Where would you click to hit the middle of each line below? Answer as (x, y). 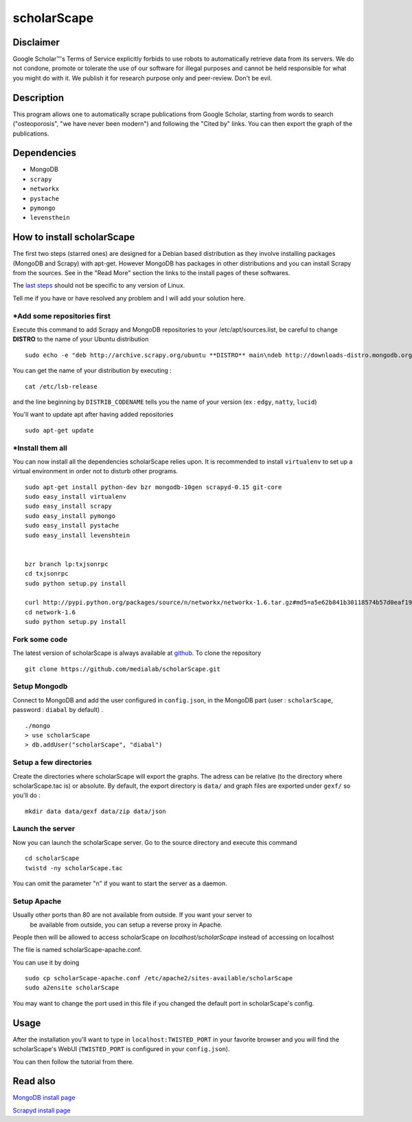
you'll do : (27, 795)
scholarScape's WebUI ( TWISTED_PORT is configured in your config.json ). (121, 1049)
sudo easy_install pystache (72, 526)
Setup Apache (37, 901)
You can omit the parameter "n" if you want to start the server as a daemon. (120, 883)
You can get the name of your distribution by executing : (92, 371)
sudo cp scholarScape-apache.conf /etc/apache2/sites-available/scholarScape (159, 978)
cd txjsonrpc (47, 574)
